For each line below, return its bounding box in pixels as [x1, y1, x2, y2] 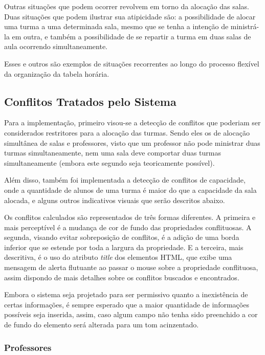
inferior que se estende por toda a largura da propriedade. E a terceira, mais [4, 241, 244, 252]
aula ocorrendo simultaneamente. [4, 41, 107, 52]
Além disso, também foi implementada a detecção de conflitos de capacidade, [4, 174, 246, 185]
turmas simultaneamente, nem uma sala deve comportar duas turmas [4, 147, 222, 158]
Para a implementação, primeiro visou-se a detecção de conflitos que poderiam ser [4, 117, 261, 128]
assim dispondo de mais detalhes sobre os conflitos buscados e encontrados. [4, 272, 239, 282]
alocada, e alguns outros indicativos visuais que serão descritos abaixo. [4, 194, 225, 205]
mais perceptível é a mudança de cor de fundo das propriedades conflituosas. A [4, 221, 252, 232]
